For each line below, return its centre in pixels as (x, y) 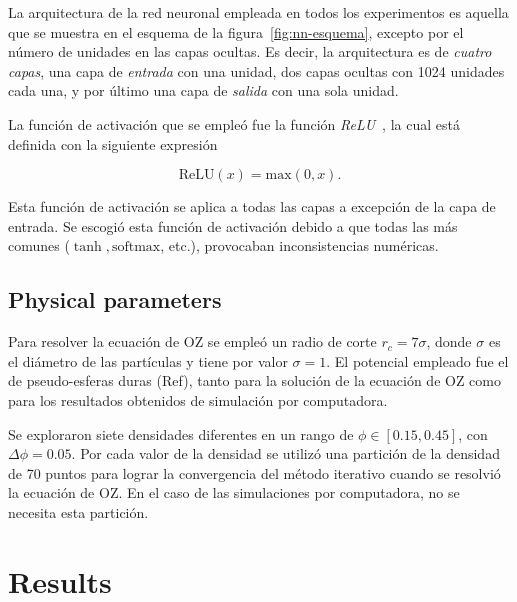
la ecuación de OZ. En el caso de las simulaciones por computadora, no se (234, 492)
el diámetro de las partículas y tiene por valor (148, 360)
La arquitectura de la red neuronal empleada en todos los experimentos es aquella (258, 12)
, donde (449, 341)
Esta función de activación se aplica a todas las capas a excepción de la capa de (252, 206)
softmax (136, 247)
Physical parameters (115, 299)
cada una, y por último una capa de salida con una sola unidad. (203, 90)
